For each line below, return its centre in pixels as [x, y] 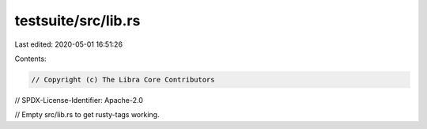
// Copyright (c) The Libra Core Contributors [123, 80]
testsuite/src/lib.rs [77, 21]
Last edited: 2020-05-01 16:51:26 [68, 44]
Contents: [30, 59]
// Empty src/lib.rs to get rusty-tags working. [87, 115]
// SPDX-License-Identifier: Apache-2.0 [79, 100]
